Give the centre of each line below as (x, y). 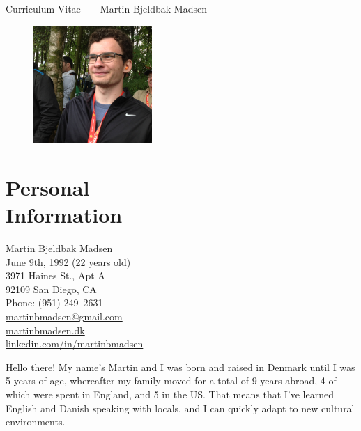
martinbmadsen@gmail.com (64, 316)
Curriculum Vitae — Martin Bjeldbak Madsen (106, 8)
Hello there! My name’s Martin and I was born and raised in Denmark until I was (180, 367)
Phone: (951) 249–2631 (54, 303)
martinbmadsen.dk (45, 330)
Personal (48, 187)
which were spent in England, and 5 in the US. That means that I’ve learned (170, 394)
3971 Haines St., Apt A (55, 275)
